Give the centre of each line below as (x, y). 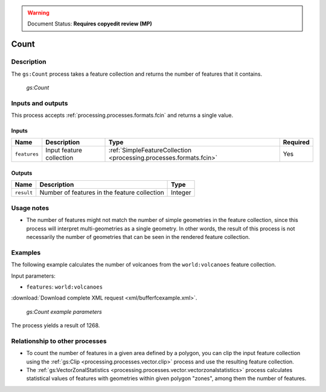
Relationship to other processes (59, 341)
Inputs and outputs (40, 103)
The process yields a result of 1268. (56, 325)
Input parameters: (33, 276)
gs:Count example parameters (64, 312)
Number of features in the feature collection (102, 192)
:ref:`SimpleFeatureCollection (150, 150)
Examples (26, 252)
